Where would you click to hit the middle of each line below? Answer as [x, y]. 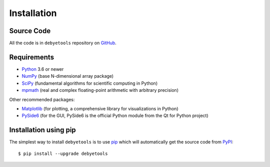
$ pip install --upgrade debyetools [63, 153]
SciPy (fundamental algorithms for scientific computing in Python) [89, 83]
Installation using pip [42, 130]
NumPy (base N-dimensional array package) [68, 76]
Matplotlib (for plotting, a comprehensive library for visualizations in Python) [100, 108]
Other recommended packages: [42, 99]
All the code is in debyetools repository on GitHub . [63, 43]
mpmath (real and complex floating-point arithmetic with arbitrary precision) [100, 90]
